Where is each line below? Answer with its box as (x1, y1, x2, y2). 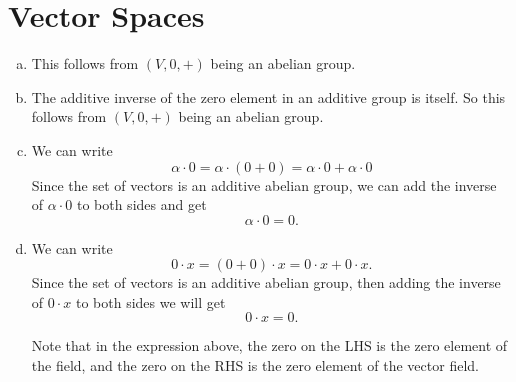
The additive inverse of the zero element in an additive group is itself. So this (31, 86, 506, 107)
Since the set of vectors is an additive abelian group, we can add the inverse (31, 174, 497, 195)
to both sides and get (76, 194, 207, 215)
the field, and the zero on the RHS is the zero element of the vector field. (31, 355, 479, 376)
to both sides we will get (75, 291, 226, 312)
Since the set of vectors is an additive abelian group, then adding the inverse (31, 272, 501, 293)
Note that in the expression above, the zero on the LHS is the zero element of (31, 335, 508, 356)
